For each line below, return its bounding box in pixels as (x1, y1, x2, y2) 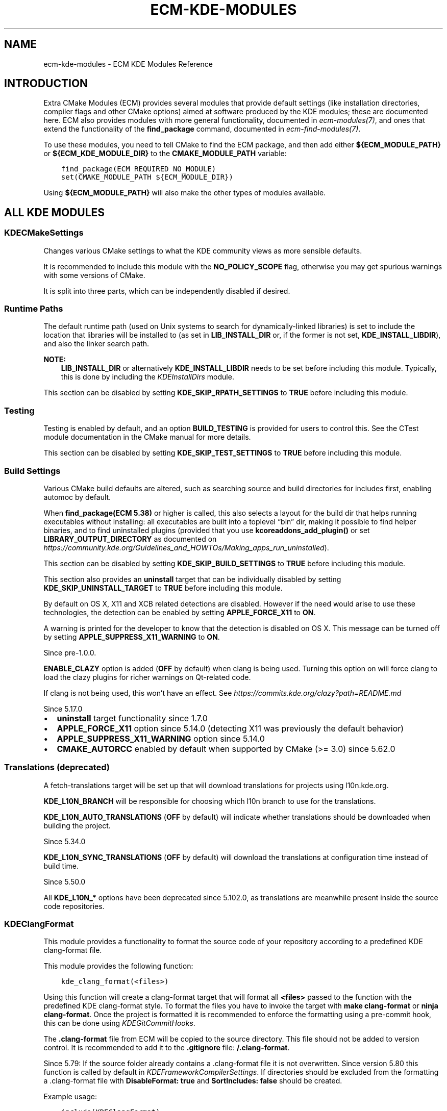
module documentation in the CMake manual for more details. (43, 433, 251, 442)
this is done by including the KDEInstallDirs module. (61, 372, 234, 382)
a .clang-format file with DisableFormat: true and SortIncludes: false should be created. (43, 1076, 342, 1085)
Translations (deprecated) (4, 762, 110, 773)
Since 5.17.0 (43, 704, 83, 713)
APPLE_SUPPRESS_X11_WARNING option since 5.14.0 (57, 733, 265, 744)
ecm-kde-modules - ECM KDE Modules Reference (43, 59, 213, 68)
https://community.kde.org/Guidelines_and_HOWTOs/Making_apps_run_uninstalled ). (43, 543, 329, 552)
